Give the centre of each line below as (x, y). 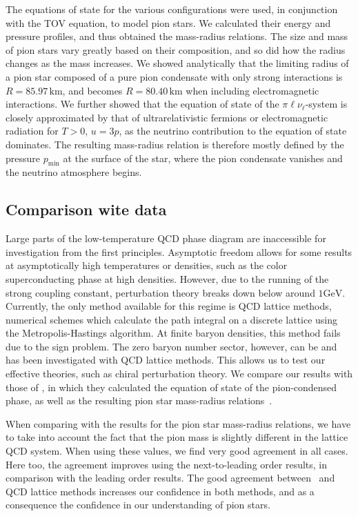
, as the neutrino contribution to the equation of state (233, 131)
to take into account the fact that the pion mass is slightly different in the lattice (177, 437)
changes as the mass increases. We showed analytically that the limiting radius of (177, 63)
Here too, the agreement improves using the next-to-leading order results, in (167, 464)
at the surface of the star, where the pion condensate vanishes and (203, 158)
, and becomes (92, 90)
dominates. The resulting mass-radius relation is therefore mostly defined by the (175, 144)
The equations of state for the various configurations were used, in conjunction (172, 9)
